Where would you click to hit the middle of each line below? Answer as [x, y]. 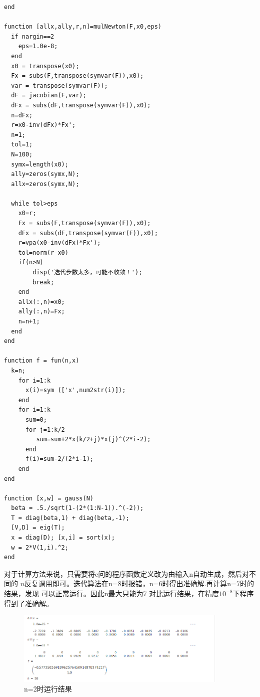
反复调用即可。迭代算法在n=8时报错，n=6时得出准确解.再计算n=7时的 [139, 583]
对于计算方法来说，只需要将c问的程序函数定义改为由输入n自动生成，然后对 [126, 573]
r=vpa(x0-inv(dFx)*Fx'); [59, 243]
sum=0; [36, 419]
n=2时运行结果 [48, 689]
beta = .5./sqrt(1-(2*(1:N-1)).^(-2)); [77, 508]
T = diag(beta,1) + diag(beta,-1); [70, 518]
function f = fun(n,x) [42, 361]
